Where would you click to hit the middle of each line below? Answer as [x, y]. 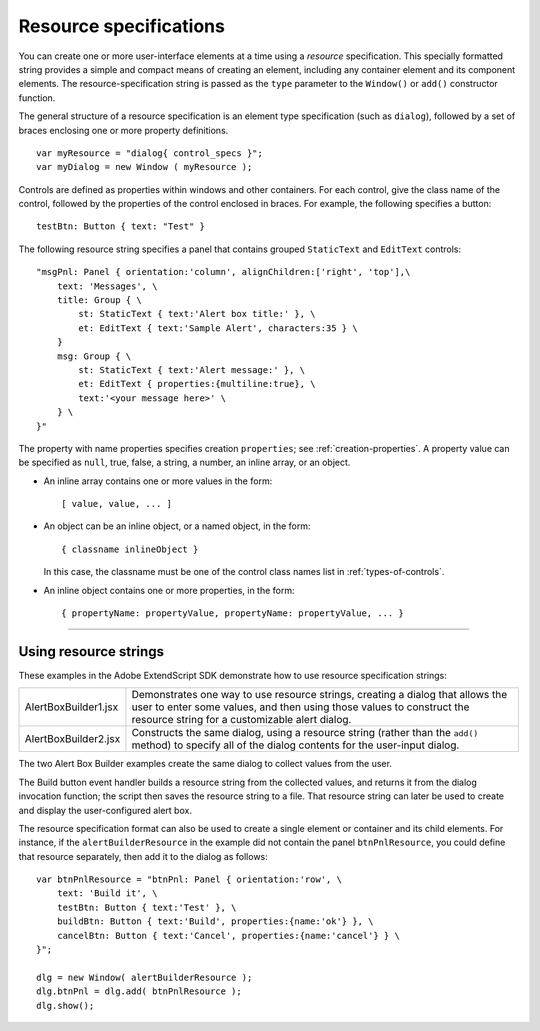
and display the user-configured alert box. [105, 810]
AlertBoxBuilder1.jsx [71, 707]
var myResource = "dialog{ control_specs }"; [150, 153]
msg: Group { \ [94, 356]
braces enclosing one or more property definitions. [123, 130]
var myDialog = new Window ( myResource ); [144, 167]
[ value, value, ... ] [117, 504]
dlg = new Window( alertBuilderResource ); [144, 977]
